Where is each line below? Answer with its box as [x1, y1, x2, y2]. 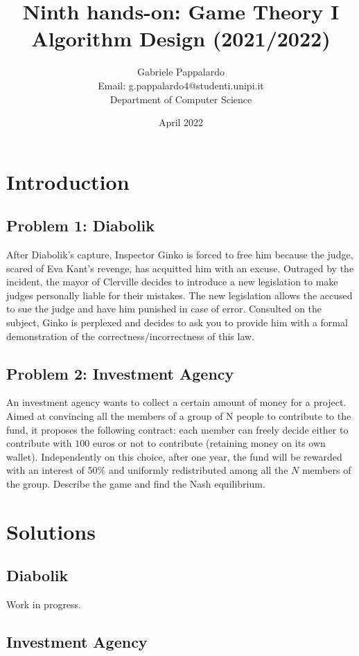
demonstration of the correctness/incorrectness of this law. [6, 328, 255, 343]
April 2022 [158, 115, 204, 130]
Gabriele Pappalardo [137, 64, 225, 79]
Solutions [6, 517, 96, 545]
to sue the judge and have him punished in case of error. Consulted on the [6, 301, 322, 316]
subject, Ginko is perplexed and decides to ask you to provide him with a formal [6, 315, 348, 330]
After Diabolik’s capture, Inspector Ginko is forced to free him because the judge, [6, 247, 353, 262]
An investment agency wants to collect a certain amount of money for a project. [6, 395, 347, 409]
